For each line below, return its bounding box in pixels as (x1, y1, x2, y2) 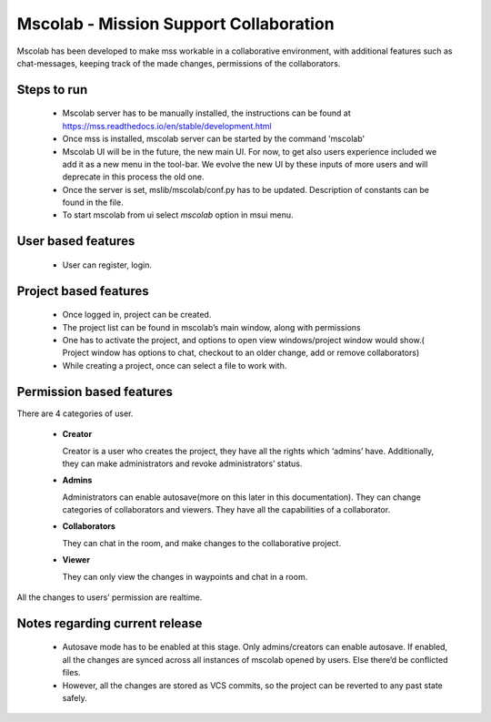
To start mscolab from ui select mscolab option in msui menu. (62, 209, 295, 220)
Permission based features (16, 383, 173, 400)
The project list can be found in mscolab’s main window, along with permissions (62, 321, 361, 332)
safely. (62, 693, 87, 704)
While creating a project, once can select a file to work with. (62, 360, 287, 371)
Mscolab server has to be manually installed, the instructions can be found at (62, 107, 351, 118)
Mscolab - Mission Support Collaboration (16, 14, 336, 34)
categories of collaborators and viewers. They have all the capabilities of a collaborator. (62, 504, 391, 515)
